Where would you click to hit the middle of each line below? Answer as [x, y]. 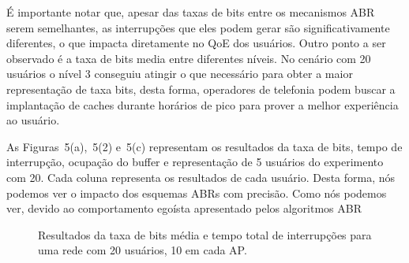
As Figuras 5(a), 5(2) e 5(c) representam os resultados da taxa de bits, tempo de [204, 146]
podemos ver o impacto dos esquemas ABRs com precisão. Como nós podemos [197, 193]
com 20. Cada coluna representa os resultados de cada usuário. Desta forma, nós [201, 177]
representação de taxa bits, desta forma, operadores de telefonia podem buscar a [201, 89]
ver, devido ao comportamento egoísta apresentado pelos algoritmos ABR [184, 208]
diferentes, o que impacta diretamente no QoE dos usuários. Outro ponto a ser [196, 43]
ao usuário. [33, 120]
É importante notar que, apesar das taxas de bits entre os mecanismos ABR [191, 12]
